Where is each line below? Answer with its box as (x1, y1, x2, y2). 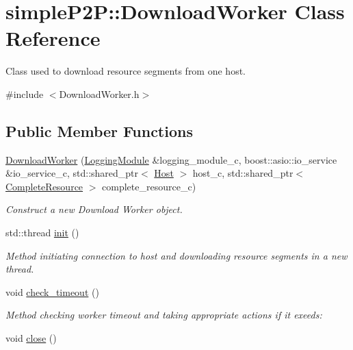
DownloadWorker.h (59, 86, 140, 101)
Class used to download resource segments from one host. (5, 64, 246, 78)
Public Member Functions (5, 120, 193, 141)
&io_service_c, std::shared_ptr (5, 166, 139, 180)
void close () (5, 331, 57, 345)
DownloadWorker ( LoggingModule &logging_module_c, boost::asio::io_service (5, 152, 337, 166)
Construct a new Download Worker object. (5, 202, 183, 216)
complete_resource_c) (102, 179, 196, 193)
